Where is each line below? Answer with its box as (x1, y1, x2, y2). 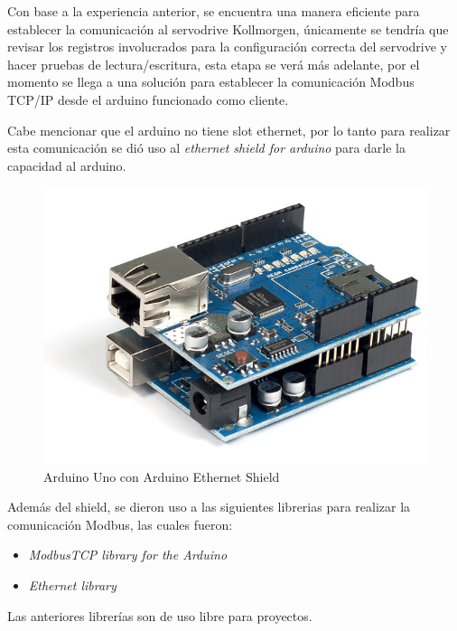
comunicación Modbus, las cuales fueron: (7, 514, 233, 533)
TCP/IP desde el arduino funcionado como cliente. (7, 89, 289, 108)
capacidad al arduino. (7, 155, 126, 174)
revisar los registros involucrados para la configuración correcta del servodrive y (7, 37, 448, 56)
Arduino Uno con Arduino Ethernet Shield (43, 466, 280, 485)
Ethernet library (28, 575, 117, 594)
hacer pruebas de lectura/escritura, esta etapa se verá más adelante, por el (7, 54, 420, 73)
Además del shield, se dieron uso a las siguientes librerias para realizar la (7, 497, 411, 516)
